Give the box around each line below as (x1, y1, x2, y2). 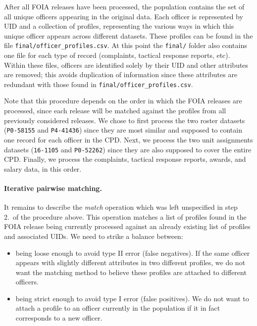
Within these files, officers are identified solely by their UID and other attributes (4, 59, 249, 70)
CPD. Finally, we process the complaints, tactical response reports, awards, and (4, 154, 246, 164)
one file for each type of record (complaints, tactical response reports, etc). (4, 50, 230, 60)
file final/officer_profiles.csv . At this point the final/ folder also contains (4, 40, 247, 50)
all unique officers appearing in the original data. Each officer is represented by (4, 11, 243, 21)
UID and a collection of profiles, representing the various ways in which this (4, 21, 234, 31)
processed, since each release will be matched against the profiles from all (4, 105, 226, 116)
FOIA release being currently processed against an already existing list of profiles (4, 221, 251, 232)
